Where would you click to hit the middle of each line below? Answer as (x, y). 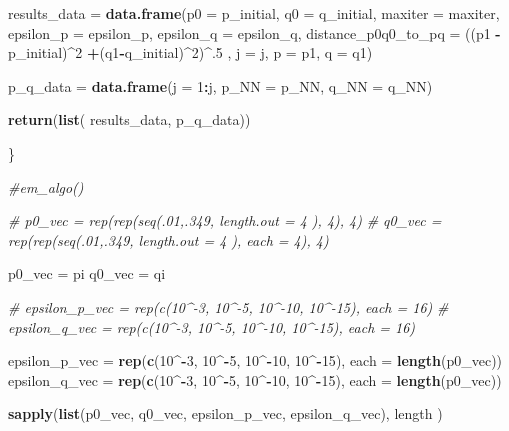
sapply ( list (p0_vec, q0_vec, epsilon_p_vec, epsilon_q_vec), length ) (225, 413)
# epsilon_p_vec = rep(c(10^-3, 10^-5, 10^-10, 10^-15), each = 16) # (228, 306)
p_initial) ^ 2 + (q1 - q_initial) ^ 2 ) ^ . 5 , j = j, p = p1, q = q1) (190, 52)
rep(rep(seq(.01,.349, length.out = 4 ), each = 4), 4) (168, 239)
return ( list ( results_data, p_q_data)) (129, 119)
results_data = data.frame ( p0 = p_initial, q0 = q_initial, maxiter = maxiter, (254, 13)
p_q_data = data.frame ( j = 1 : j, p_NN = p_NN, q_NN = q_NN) (220, 85)
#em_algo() (46, 186)
